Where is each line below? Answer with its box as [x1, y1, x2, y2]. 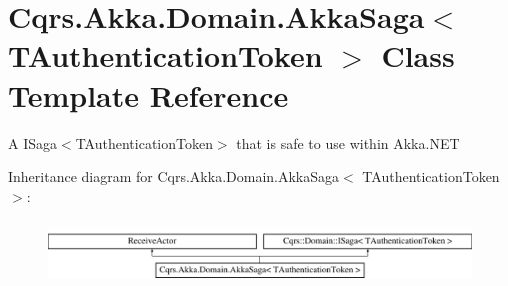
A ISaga [8, 132, 57, 153]
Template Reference [8, 74, 289, 115]
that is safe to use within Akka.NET [236, 132, 460, 153]
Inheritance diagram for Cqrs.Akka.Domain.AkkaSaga [8, 166, 340, 187]
